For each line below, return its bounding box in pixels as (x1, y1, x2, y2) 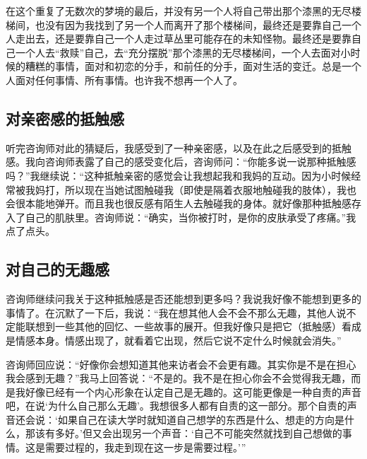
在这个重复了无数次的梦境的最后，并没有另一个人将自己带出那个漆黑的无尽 (6, 4, 351, 18)
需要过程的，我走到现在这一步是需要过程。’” (44, 440, 246, 455)
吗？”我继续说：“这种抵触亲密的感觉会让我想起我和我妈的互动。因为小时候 (6, 168, 351, 182)
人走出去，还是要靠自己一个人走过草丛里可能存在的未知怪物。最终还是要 (6, 31, 342, 46)
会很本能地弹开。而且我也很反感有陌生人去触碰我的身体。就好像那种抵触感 (6, 196, 351, 211)
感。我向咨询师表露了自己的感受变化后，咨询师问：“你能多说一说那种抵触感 (6, 154, 356, 169)
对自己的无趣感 (6, 258, 109, 280)
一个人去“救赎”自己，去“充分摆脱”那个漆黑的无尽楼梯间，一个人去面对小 (15, 45, 351, 59)
